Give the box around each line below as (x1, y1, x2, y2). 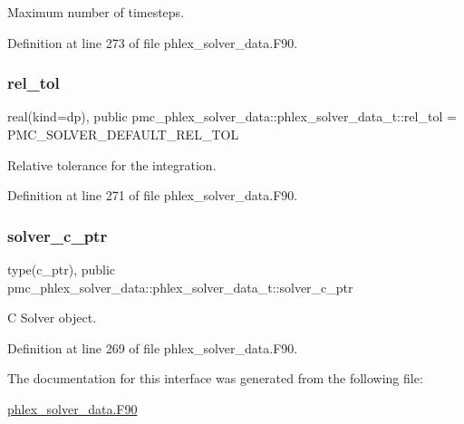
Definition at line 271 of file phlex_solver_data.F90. (7, 186, 298, 205)
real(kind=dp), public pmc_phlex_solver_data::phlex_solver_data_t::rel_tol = (7, 107, 457, 126)
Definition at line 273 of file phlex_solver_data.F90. (7, 33, 298, 52)
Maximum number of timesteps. (7, 3, 185, 21)
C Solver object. (7, 308, 97, 327)
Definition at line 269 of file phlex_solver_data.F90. (7, 338, 298, 357)
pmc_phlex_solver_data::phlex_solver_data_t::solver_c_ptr (7, 277, 353, 296)
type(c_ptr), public (7, 260, 116, 278)
